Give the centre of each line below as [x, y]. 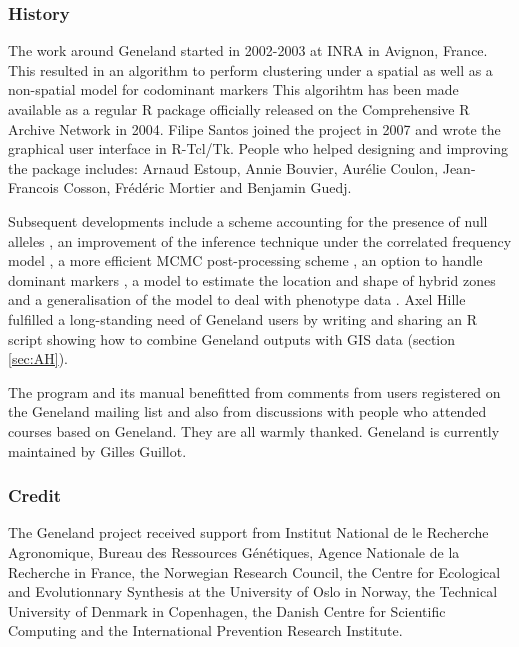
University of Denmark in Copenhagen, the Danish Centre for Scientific [227, 610]
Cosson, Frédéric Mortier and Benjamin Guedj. [207, 187]
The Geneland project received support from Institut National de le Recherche [248, 532]
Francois [33, 187]
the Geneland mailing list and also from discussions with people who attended [247, 411]
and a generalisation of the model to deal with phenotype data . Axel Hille [237, 299]
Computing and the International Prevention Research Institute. [205, 630]
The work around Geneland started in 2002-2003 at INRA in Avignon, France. [248, 50]
